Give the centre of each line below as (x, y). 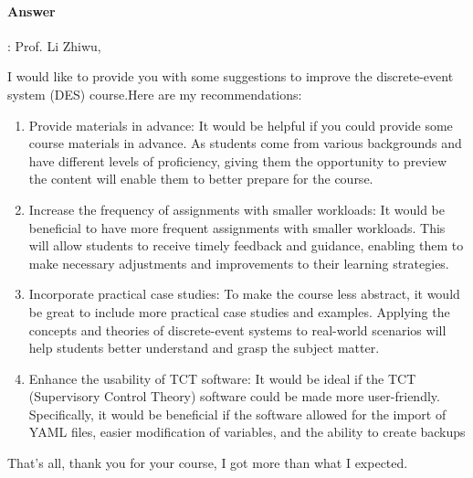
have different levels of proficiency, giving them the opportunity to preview (237, 160)
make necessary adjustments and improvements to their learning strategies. (239, 263)
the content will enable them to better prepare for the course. (201, 179)
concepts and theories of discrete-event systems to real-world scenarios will (237, 329)
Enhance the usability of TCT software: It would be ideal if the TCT (222, 378)
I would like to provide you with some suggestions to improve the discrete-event (231, 76)
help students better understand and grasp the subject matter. (204, 348)
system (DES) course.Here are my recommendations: (155, 94)
